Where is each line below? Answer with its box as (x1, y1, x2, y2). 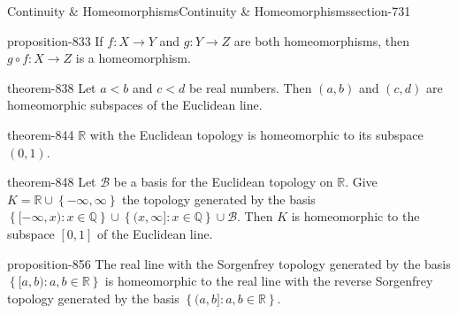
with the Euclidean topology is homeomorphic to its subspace (89, 125, 424, 143)
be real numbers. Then (188, 78, 312, 96)
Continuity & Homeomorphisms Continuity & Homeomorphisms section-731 (7, 2, 411, 19)
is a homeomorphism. (75, 49, 191, 67)
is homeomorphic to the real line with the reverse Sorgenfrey (104, 272, 433, 290)
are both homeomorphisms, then (233, 31, 410, 50)
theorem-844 (7, 125, 74, 143)
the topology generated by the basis (122, 189, 316, 208)
